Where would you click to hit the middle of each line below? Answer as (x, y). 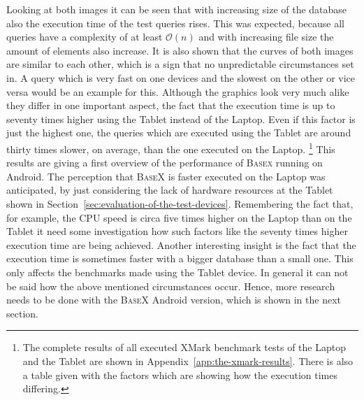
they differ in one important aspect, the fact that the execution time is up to (171, 105)
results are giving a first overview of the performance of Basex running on (165, 163)
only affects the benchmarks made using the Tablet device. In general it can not (177, 272)
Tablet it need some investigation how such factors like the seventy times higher (177, 231)
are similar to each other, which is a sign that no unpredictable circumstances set (180, 64)
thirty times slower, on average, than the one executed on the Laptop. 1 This (171, 148)
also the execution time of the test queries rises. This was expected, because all (175, 23)
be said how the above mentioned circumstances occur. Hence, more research (171, 286)
